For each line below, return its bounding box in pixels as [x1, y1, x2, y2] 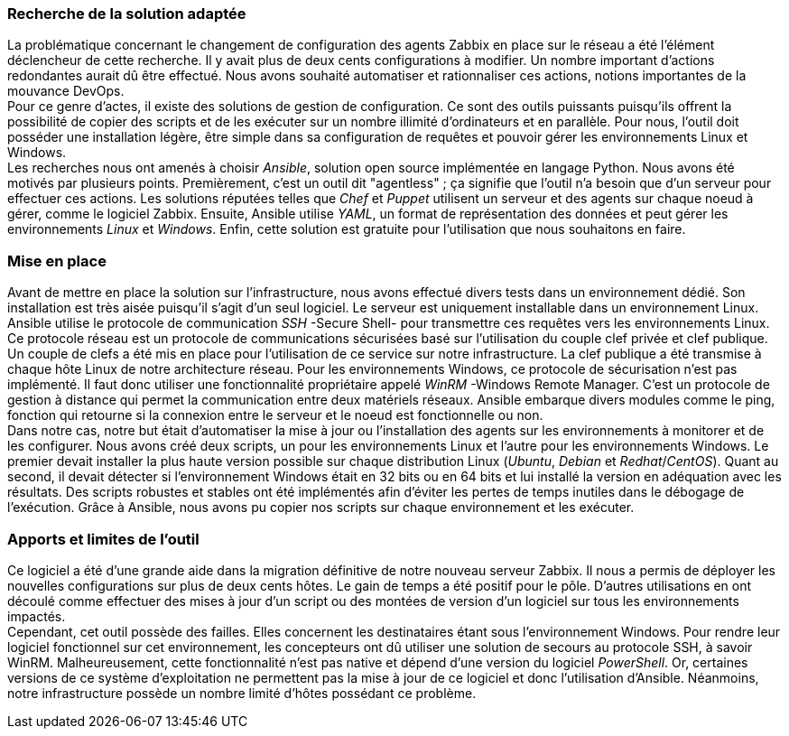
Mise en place [7, 251, 107, 270]
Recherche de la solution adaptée [7, 5, 246, 23]
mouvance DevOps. [7, 83, 125, 99]
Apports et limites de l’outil [7, 529, 200, 548]
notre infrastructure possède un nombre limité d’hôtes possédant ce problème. [7, 685, 477, 701]
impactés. [7, 608, 66, 624]
